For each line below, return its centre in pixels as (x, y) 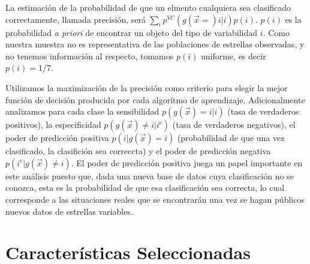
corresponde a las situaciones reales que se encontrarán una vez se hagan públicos (155, 199)
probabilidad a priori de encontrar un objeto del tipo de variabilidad (132, 32)
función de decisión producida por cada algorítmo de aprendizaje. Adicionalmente (155, 99)
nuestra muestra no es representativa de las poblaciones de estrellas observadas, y (155, 44)
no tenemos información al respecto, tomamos (90, 55)
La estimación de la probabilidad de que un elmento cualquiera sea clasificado (148, 7)
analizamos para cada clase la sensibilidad (82, 111)
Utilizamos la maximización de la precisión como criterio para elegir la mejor (147, 87)
